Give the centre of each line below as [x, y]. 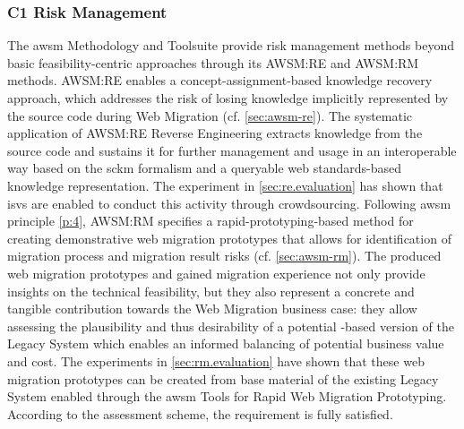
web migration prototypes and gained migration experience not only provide [216, 273]
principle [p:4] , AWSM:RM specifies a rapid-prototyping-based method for [211, 221]
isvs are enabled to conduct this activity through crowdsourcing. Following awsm [229, 203]
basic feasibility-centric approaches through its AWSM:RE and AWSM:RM [213, 62]
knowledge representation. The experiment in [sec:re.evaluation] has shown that [225, 185]
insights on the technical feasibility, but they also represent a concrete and [211, 291]
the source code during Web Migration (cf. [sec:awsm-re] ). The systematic [210, 115]
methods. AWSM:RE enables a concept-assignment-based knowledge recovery [220, 80]
